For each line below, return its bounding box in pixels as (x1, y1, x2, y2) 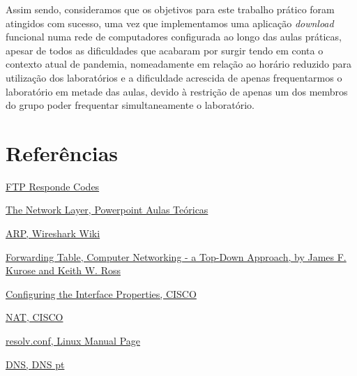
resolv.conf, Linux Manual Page (6, 333, 141, 348)
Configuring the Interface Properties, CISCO (6, 286, 197, 301)
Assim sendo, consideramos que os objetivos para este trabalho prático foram (6, 2, 335, 16)
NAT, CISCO (6, 310, 63, 324)
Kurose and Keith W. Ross (6, 263, 121, 278)
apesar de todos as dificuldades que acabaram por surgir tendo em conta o (6, 43, 324, 57)
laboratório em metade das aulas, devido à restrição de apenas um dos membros (6, 84, 348, 98)
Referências (6, 138, 119, 167)
